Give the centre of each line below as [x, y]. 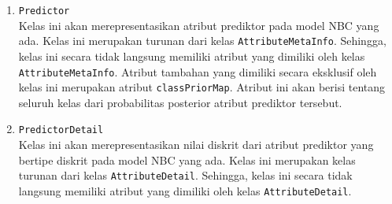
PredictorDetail [61, 130]
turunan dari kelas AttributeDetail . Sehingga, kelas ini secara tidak [185, 175]
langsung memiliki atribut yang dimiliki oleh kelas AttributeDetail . [185, 190]
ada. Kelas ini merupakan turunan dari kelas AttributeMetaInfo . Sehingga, [202, 41]
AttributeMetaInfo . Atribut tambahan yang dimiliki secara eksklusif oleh [198, 71]
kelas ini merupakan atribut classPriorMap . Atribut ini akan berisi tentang [202, 87]
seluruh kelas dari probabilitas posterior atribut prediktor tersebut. [180, 102]
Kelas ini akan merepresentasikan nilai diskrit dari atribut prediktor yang [196, 145]
